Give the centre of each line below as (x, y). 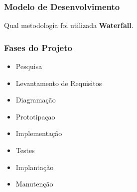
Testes (25, 150)
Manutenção (34, 184)
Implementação (39, 133)
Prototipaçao (35, 116)
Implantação (35, 167)
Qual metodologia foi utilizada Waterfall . (69, 25)
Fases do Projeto (38, 47)
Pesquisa (29, 66)
